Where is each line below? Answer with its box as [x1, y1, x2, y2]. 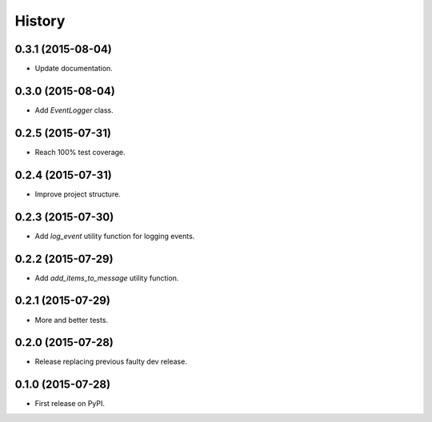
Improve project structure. [34, 189, 122, 199]
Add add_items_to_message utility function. [34, 273, 179, 283]
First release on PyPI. [34, 399, 106, 408]
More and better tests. [34, 315, 108, 324]
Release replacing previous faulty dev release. [34, 356, 187, 367]
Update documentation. [34, 64, 114, 74]
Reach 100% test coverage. [34, 147, 126, 157]
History [14, 12, 66, 30]
